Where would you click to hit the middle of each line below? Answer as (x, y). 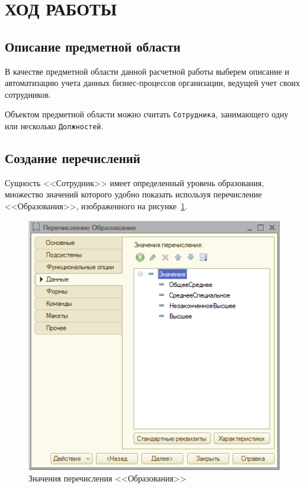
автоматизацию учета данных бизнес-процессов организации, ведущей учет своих (152, 83)
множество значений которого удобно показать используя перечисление (133, 194)
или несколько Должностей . (54, 126)
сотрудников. (28, 94)
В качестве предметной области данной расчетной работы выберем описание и (147, 71)
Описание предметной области (93, 46)
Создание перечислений (73, 158)
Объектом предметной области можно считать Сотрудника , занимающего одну (147, 114)
